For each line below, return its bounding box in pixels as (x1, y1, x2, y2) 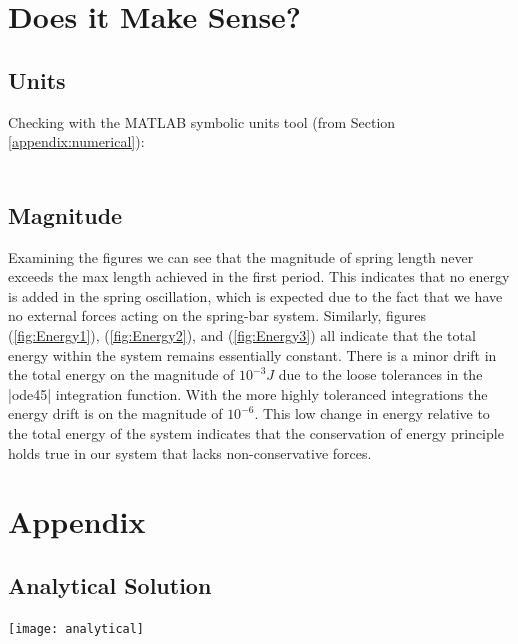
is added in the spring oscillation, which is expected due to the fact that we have (8, 285, 503, 306)
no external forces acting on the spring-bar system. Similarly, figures (8, 305, 426, 326)
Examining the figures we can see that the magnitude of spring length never (8, 246, 474, 267)
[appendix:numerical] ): (8, 131, 145, 152)
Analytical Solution (8, 569, 212, 600)
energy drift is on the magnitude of (8, 403, 223, 424)
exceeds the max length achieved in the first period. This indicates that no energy (8, 266, 510, 287)
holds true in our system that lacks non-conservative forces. (8, 442, 372, 463)
